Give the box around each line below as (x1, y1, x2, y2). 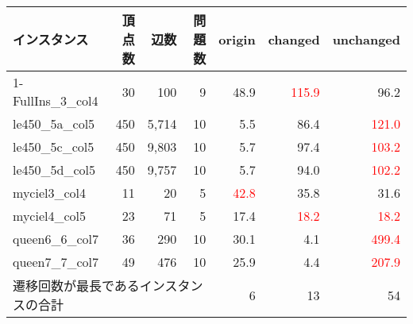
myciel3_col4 (13, 183, 86, 202)
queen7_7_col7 (13, 253, 99, 271)
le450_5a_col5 (13, 114, 95, 133)
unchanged (332, 29, 400, 48)
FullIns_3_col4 (13, 91, 98, 110)
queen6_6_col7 (13, 229, 99, 248)
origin (218, 29, 256, 48)
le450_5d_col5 (13, 160, 96, 179)
